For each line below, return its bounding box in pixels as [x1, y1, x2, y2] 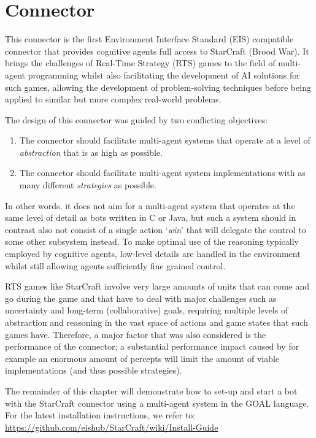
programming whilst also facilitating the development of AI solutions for [28, 68, 300, 81]
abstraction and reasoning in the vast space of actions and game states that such [5, 316, 309, 328]
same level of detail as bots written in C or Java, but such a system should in [5, 211, 296, 224]
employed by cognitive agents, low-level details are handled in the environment [5, 247, 301, 260]
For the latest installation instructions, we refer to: [5, 409, 196, 421]
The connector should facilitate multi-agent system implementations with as [19, 166, 306, 179]
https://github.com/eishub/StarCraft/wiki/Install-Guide [5, 420, 218, 433]
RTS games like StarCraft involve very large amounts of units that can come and [5, 280, 310, 293]
